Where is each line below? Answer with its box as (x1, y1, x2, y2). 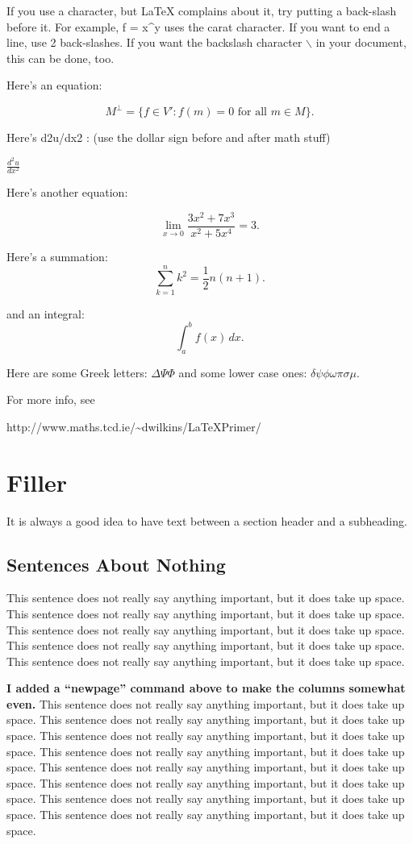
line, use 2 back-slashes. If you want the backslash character (6, 34, 302, 51)
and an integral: (6, 305, 85, 322)
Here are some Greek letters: (6, 364, 148, 380)
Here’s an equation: (6, 77, 102, 94)
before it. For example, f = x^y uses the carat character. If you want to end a (6, 18, 390, 35)
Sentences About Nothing (6, 551, 226, 576)
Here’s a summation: (6, 248, 108, 265)
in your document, (315, 34, 407, 51)
